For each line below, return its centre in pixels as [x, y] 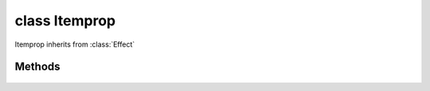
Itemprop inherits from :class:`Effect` [75, 44]
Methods [37, 67]
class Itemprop [65, 21]
